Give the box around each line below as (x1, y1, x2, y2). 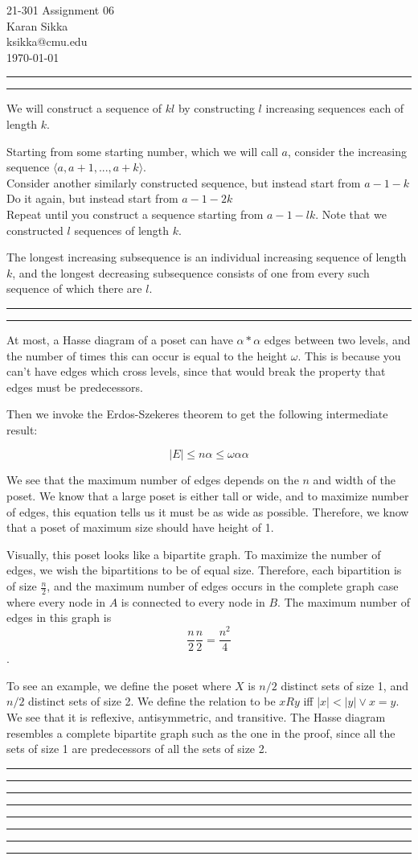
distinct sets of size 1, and (281, 677, 408, 693)
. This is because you (297, 347, 401, 364)
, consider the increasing (287, 142, 407, 159)
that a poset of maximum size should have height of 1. (6, 519, 274, 536)
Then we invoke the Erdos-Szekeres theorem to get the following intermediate (6, 405, 388, 422)
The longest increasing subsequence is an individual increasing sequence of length (6, 249, 407, 265)
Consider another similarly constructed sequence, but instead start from (6, 174, 361, 191)
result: (6, 421, 38, 438)
